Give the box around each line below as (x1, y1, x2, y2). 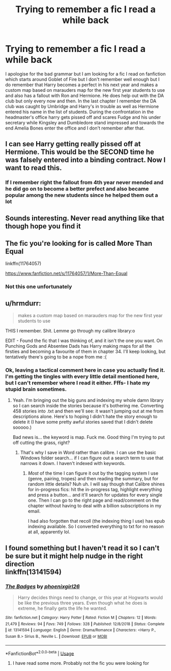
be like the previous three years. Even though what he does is (17, 600, 148, 606)
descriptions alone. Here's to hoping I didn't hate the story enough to (12, 414, 158, 420)
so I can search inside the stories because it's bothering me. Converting (12, 403, 164, 409)
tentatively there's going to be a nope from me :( (5, 354, 107, 360)
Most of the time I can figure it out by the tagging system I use (27, 470, 159, 476)
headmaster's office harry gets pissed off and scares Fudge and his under (5, 114, 161, 120)
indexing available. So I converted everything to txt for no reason (27, 524, 164, 530)
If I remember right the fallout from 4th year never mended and (5, 179, 164, 186)
